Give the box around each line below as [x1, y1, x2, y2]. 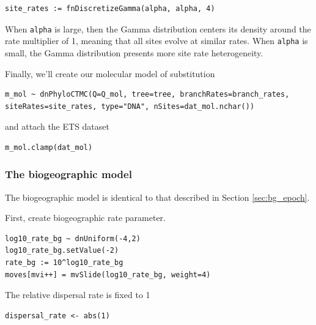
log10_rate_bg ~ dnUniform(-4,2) [5, 234, 141, 243]
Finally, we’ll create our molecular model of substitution [5, 67, 215, 80]
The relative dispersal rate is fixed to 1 [5, 288, 150, 301]
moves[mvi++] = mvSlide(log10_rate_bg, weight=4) [5, 270, 211, 279]
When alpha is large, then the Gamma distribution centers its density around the [5, 22, 311, 35]
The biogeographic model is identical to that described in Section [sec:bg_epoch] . [5, 190, 310, 203]
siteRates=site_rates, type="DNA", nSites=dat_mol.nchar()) [5, 102, 255, 111]
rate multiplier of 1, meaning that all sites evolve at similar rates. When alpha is [5, 34, 308, 47]
